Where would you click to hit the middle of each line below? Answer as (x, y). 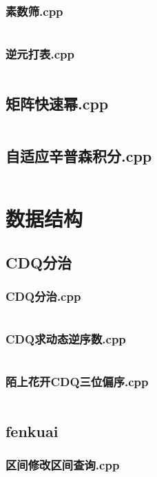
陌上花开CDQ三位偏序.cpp (77, 382)
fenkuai (32, 431)
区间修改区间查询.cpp (63, 465)
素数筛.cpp (34, 11)
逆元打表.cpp (40, 54)
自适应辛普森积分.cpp (79, 156)
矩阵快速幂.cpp (57, 103)
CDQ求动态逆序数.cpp (66, 339)
